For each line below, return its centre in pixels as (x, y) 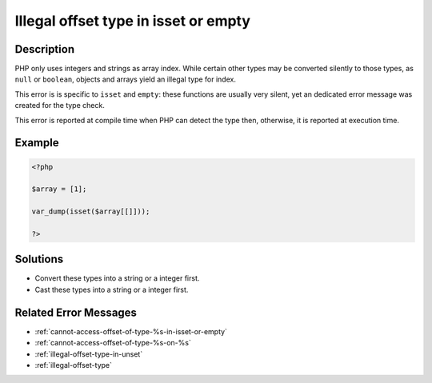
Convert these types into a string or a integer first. (117, 278)
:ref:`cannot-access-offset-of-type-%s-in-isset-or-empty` (131, 331)
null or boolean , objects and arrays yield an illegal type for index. (125, 79)
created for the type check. (60, 106)
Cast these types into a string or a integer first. (112, 289)
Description (45, 49)
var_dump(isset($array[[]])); (91, 211)
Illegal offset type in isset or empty (133, 21)
